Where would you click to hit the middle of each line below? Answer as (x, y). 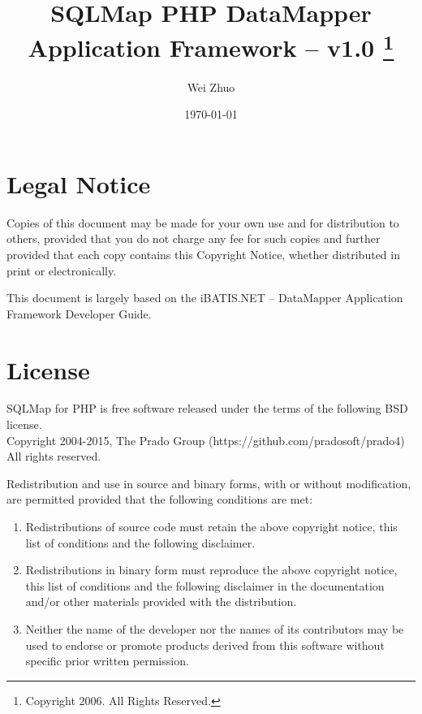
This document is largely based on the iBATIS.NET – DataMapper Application (205, 298)
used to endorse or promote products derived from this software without (205, 645)
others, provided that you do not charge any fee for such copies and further (194, 238)
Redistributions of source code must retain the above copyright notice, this (211, 527)
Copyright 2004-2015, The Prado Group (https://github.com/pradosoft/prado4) (206, 440)
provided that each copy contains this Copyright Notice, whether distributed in (203, 254)
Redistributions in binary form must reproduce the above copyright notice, (211, 570)
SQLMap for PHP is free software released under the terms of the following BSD (207, 408)
